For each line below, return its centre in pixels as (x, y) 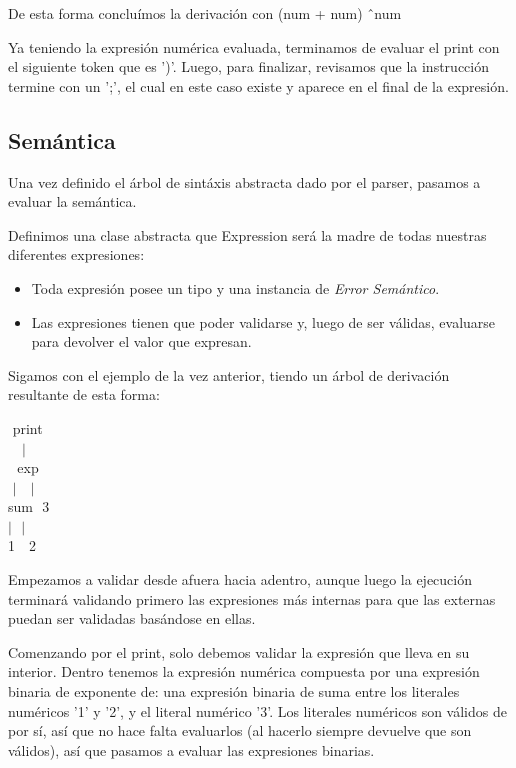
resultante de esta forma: (84, 394)
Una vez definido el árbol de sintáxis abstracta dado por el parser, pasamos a (244, 181)
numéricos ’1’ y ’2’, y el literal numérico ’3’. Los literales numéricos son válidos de (257, 710)
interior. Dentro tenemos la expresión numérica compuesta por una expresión (244, 671)
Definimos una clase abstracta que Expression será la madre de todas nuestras (247, 234)
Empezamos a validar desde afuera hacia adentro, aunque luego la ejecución (240, 579)
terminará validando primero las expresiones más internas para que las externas (252, 598)
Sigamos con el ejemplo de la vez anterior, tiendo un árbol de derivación (229, 374)
